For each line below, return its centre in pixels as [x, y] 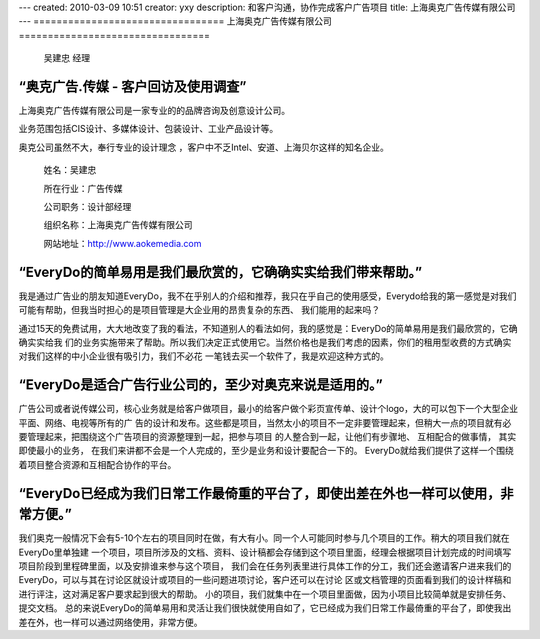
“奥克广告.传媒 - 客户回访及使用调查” [132, 86]
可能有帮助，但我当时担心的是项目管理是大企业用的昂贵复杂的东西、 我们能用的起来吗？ [199, 310]
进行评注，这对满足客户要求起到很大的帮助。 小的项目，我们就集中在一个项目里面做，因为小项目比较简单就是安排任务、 [265, 594]
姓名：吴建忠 [70, 170]
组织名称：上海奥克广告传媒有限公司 [118, 225]
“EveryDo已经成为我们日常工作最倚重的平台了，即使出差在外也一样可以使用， [259, 493]
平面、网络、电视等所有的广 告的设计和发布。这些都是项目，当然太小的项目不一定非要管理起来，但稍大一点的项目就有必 [265, 422]
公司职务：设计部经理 [87, 207]
